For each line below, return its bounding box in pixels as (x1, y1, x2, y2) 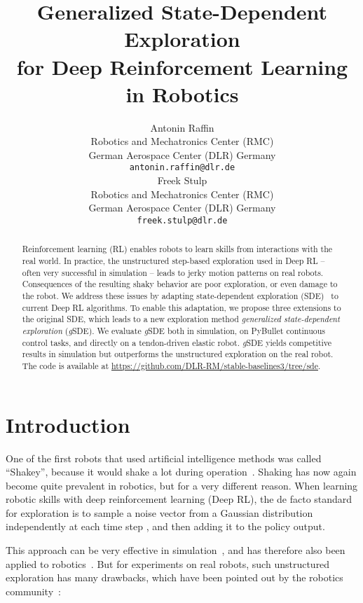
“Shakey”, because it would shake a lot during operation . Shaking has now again (6, 464, 357, 479)
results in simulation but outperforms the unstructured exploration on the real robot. (22, 348, 334, 360)
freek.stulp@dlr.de (137, 215, 228, 226)
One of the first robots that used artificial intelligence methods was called (6, 450, 322, 465)
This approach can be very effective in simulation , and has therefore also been (6, 543, 345, 557)
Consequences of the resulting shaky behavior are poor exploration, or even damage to (22, 278, 338, 290)
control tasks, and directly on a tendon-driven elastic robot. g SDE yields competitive (22, 336, 332, 348)
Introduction (6, 410, 130, 438)
